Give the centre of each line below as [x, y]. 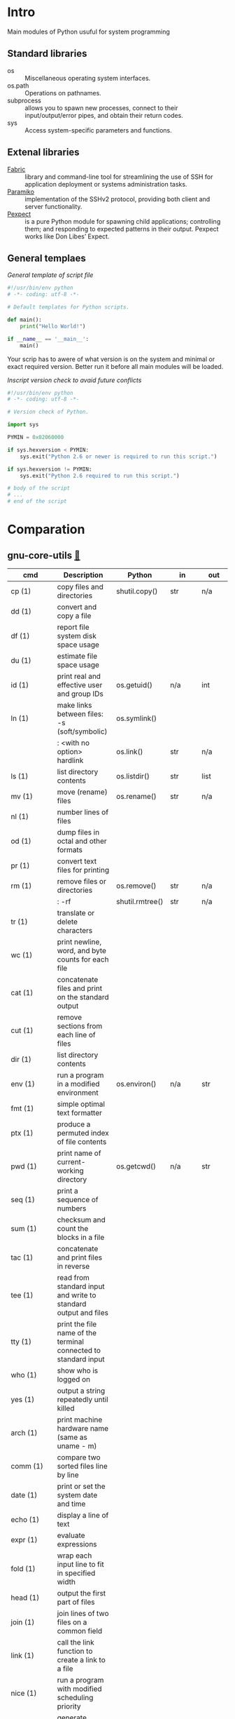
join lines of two [83, 1613]
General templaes [47, 258]
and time [71, 1504]
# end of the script [37, 501]
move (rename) [82, 792]
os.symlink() [137, 718]
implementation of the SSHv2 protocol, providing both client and [117, 199]
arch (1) [24, 1433]
